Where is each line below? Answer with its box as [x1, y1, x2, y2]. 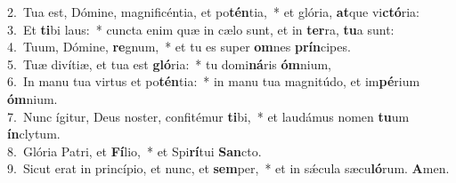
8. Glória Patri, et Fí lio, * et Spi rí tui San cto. [7, 141, 262, 160]
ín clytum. [7, 124, 61, 143]
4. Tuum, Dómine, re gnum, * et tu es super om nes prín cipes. [7, 37, 351, 56]
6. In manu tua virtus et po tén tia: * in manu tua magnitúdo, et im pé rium [7, 72, 420, 91]
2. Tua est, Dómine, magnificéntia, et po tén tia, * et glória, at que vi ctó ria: [7, 3, 419, 20]
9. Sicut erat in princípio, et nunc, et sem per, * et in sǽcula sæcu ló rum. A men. [7, 159, 450, 178]
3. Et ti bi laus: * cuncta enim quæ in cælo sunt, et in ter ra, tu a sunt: [7, 20, 395, 38]
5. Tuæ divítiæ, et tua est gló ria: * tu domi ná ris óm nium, [7, 54, 331, 73]
